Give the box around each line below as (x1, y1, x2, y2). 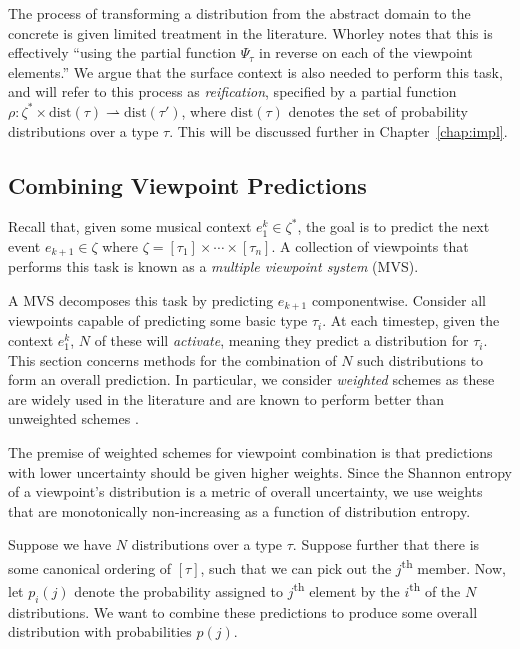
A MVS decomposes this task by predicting (8, 290, 274, 310)
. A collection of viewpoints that (271, 235, 469, 256)
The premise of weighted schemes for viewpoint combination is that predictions (8, 442, 493, 463)
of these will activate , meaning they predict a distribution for (94, 330, 469, 351)
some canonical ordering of (8, 557, 172, 578)
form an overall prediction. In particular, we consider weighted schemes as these (8, 369, 495, 390)
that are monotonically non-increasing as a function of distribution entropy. (8, 500, 471, 521)
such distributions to (357, 349, 484, 370)
